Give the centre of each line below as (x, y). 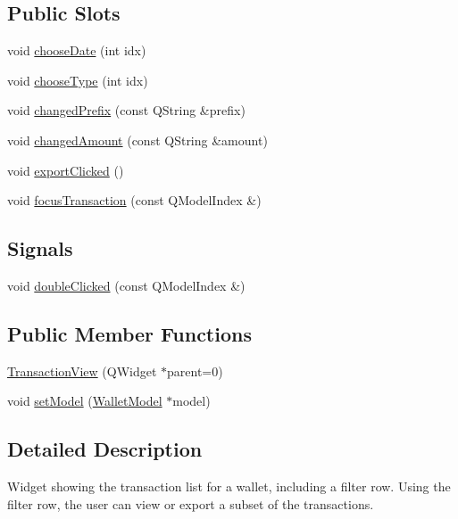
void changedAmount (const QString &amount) (137, 140)
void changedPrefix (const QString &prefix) (126, 110)
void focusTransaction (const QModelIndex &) (134, 200)
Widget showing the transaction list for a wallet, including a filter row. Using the (229, 486)
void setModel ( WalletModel (85, 401)
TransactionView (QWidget (82, 371)
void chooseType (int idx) (78, 80)
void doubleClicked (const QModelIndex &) (126, 285)
